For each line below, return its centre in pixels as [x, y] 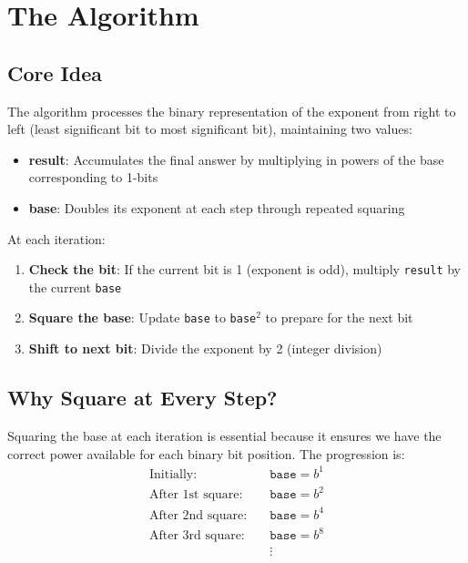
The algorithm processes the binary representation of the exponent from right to [232, 111]
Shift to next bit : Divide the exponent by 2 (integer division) [205, 348]
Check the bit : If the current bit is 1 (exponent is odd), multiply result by [244, 269]
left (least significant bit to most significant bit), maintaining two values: [210, 129]
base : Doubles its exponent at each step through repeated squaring [217, 207]
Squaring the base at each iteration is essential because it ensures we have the [224, 435]
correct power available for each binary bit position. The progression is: [206, 453]
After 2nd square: [198, 515]
